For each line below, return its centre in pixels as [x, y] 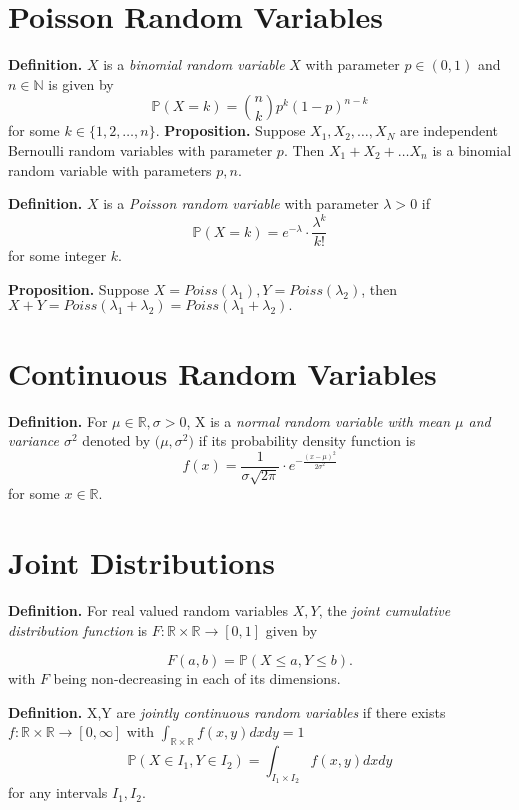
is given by [81, 83]
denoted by [116, 440]
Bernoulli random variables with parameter [140, 149]
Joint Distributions [141, 561]
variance [33, 440]
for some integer [57, 255]
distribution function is [78, 629]
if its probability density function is [307, 440]
